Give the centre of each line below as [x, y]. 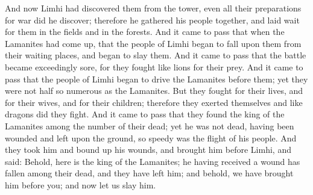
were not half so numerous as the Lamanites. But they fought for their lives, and [154, 91]
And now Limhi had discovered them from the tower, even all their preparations [153, 8]
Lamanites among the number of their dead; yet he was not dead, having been [150, 125]
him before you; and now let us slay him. [81, 184]
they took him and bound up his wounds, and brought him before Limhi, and [148, 150]
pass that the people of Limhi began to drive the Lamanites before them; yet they [156, 79]
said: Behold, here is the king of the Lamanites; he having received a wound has [153, 161]
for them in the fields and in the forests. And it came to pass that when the [145, 32]
